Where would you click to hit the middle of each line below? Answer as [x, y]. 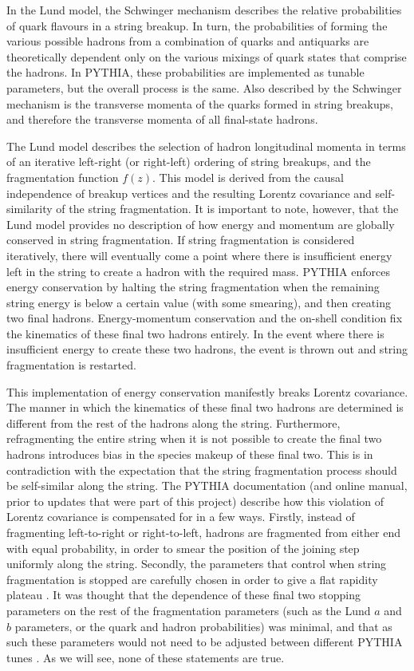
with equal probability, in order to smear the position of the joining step [183, 548]
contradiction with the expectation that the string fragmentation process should [202, 470]
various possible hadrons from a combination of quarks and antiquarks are [188, 41]
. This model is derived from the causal [248, 177]
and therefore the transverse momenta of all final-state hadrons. [162, 119]
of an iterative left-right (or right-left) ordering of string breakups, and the [189, 162]
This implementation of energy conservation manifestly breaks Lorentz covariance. [207, 391]
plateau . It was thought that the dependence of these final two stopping [183, 595]
